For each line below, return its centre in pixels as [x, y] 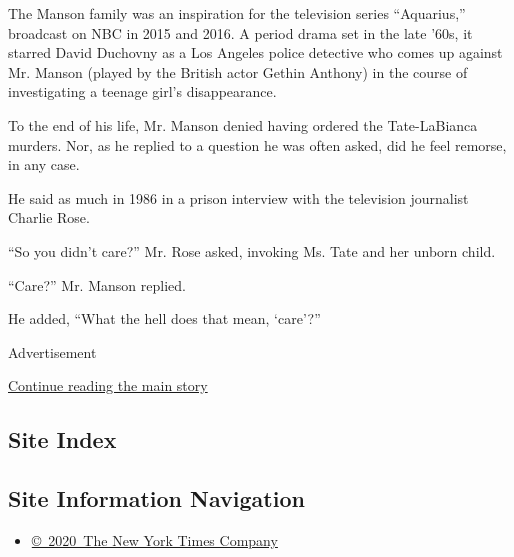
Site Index [62, 439]
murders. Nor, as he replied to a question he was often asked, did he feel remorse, [257, 144]
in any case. [44, 164]
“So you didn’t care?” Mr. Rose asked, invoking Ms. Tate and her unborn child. [252, 250]
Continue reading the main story [108, 385]
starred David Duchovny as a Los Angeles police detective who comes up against [255, 52]
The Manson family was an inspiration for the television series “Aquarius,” [237, 13]
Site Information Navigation [156, 498]
